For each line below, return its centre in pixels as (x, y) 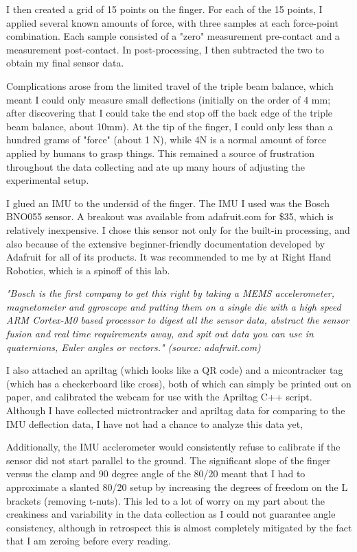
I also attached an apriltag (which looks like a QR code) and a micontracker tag (175, 370)
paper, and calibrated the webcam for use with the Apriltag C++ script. (159, 397)
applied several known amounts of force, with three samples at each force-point (172, 22)
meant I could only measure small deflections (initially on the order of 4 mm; (169, 99)
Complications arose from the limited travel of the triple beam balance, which (170, 85)
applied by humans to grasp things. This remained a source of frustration (161, 153)
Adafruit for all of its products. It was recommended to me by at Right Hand (169, 257)
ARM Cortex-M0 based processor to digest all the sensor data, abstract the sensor (178, 320)
